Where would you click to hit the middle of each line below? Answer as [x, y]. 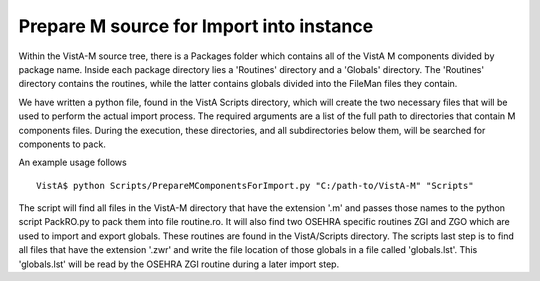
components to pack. [62, 144]
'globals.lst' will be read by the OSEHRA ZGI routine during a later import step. [179, 264]
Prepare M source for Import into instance [196, 26]
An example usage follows [72, 162]
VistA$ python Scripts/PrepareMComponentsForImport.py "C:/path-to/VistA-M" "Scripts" [255, 185]
